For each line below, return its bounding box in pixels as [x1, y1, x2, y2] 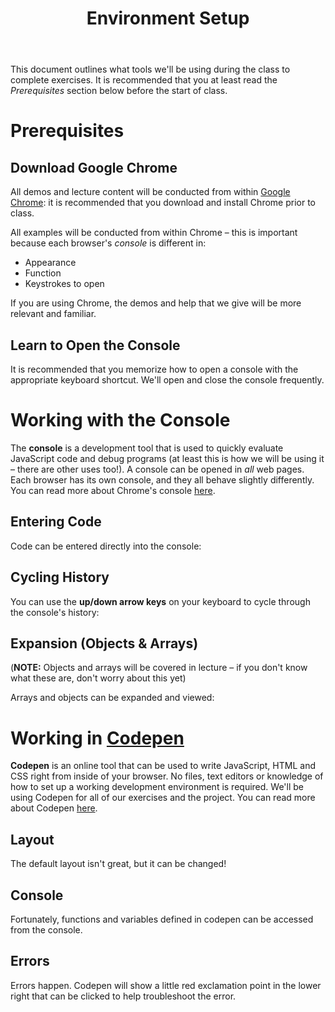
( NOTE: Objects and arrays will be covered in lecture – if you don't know [10, 662, 308, 674]
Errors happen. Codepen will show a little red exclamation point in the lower [10, 979, 322, 991]
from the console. [10, 923, 83, 936]
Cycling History [10, 569, 110, 586]
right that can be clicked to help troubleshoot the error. [10, 990, 237, 1002]
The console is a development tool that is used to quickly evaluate [10, 442, 284, 454]
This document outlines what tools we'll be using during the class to [10, 63, 291, 76]
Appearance [24, 257, 77, 269]
